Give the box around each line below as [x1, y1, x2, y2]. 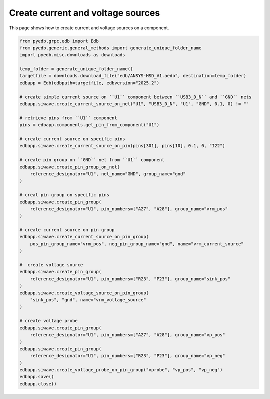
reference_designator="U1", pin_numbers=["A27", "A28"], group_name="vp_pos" [30, 332, 226, 337]
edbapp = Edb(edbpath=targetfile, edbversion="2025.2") [19, 80, 160, 86]
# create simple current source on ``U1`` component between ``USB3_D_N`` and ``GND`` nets [19, 94, 252, 100]
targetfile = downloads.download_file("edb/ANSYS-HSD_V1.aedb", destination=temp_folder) [19, 73, 247, 79]
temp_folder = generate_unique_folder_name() [19, 66, 133, 72]
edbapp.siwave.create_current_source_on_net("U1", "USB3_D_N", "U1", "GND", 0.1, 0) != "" [19, 101, 249, 107]
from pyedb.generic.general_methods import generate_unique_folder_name [19, 45, 202, 51]
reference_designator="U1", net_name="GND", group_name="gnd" [30, 171, 186, 177]
